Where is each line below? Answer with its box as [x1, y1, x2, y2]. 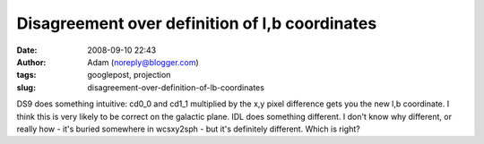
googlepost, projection [87, 70, 171, 80]
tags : [16, 70, 37, 80]
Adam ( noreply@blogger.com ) [87, 56, 199, 67]
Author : [16, 56, 47, 67]
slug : [16, 81, 36, 93]
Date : [16, 45, 38, 55]
